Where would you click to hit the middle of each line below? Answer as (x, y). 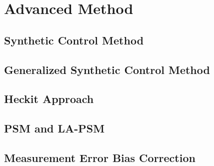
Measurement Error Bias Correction (100, 157)
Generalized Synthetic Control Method (107, 69)
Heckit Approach (49, 99)
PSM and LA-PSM (54, 128)
